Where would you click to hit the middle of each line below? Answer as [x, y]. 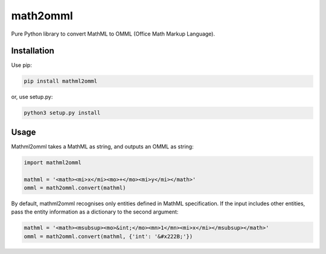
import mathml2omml [53, 162]
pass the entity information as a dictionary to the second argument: [95, 212]
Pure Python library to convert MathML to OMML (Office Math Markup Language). [113, 34]
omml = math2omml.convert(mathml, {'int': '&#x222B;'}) [108, 236]
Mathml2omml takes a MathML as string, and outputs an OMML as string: [102, 146]
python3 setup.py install [62, 113]
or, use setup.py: [32, 97]
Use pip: [22, 65]
